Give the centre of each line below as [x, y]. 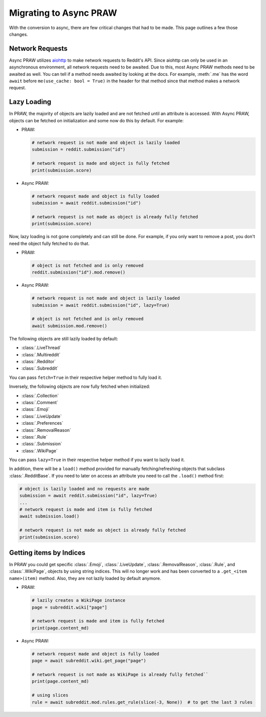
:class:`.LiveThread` [41, 348]
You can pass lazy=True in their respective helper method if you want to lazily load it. [97, 460]
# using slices [50, 695]
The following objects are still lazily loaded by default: [64, 339]
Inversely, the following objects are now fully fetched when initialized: [80, 386]
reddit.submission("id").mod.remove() [79, 273]
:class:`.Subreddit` [40, 368]
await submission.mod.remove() [70, 326]
